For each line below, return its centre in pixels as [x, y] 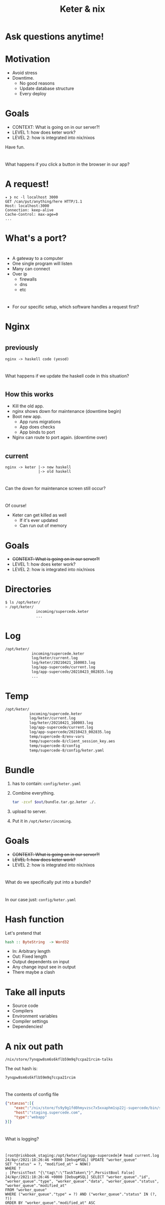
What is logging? [22, 1139]
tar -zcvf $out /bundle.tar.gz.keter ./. [54, 802]
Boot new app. [27, 417]
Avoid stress [25, 73]
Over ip [20, 274]
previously [22, 348]
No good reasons [37, 83]
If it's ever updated [39, 520]
